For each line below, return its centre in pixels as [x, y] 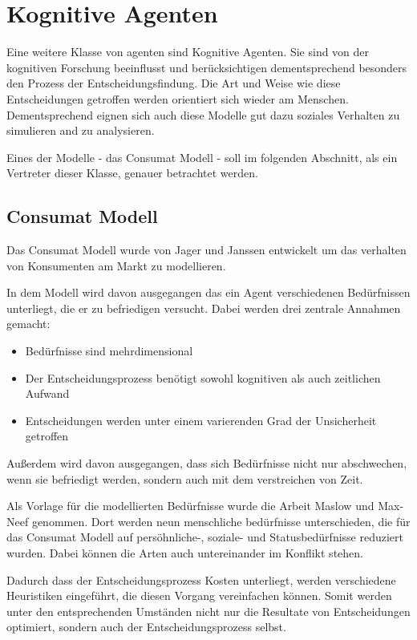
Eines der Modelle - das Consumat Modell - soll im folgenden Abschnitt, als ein [202, 157]
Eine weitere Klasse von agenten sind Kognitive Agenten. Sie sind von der [188, 52]
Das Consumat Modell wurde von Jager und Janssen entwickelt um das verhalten [206, 250]
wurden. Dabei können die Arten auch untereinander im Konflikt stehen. [185, 552]
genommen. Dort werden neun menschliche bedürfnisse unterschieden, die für [221, 521]
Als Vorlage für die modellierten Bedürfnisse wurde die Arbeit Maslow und [190, 506]
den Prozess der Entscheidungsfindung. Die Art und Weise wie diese [174, 83]
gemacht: [28, 324]
